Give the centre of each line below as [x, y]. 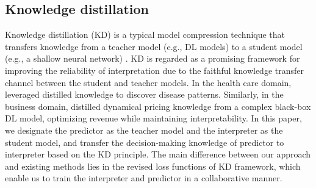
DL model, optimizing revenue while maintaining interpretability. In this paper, [153, 118]
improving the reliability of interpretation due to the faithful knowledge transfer [154, 70]
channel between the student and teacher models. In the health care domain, [148, 82]
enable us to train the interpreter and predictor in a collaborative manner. [144, 178]
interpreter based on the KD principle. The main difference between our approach [158, 154]
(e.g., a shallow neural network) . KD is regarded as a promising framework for [153, 58]
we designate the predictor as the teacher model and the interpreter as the [144, 130]
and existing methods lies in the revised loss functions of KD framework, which [153, 166]
